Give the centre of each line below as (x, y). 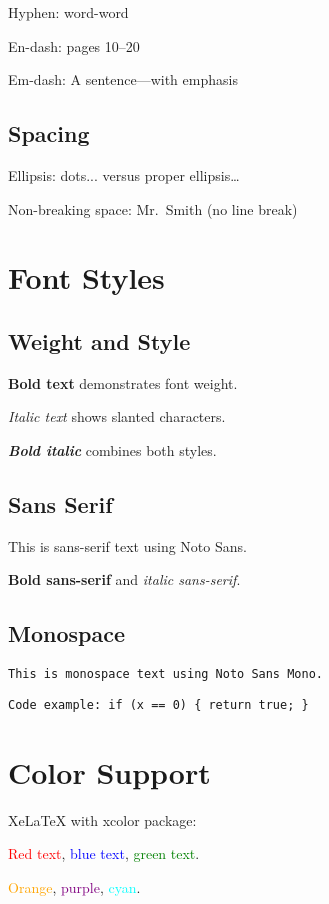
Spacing (49, 133)
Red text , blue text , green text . (104, 853)
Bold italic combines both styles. (112, 449)
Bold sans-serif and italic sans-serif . (124, 579)
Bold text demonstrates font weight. (123, 382)
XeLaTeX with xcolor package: (102, 819)
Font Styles (86, 277)
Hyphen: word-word (68, 12)
